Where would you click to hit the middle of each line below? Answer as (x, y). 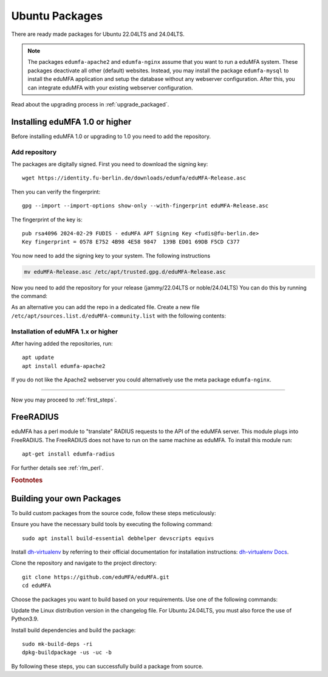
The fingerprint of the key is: (47, 220)
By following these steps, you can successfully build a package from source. (107, 666)
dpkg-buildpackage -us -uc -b (67, 653)
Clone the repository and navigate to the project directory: (84, 563)
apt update (38, 358)
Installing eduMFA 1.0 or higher (71, 122)
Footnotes (27, 481)
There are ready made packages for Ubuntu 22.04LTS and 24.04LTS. (98, 34)
